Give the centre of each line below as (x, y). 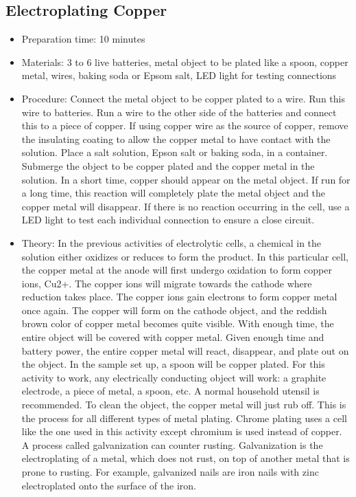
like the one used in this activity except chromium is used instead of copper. (182, 431)
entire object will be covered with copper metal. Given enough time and (173, 337)
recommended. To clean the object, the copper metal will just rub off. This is (184, 405)
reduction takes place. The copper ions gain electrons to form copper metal (179, 297)
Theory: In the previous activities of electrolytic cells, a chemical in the (171, 242)
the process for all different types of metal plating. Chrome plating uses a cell (184, 418)
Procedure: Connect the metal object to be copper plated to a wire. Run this (183, 98)
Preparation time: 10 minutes (83, 39)
